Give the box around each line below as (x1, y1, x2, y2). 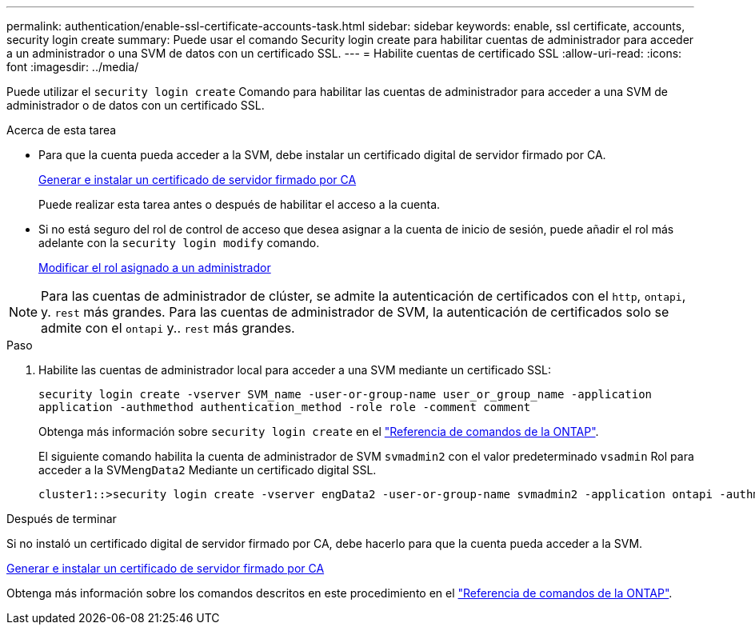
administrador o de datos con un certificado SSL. (6, 98, 265, 112)
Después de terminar (6, 512, 117, 525)
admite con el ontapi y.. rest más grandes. (41, 320, 295, 336)
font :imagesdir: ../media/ (6, 60, 139, 74)
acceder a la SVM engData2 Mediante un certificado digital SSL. (38, 463, 377, 477)
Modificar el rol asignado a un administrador (38, 261, 271, 274)
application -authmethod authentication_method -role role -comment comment (38, 401, 531, 413)
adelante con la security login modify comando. (38, 236, 320, 250)
